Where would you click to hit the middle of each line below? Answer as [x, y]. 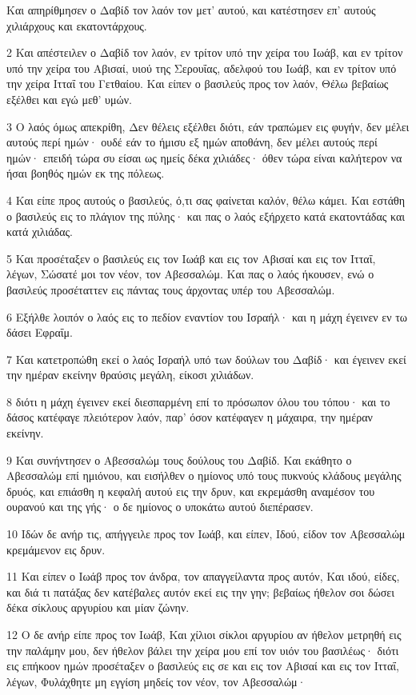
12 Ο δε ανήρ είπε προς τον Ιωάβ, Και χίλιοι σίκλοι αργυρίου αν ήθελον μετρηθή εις [204, 634]
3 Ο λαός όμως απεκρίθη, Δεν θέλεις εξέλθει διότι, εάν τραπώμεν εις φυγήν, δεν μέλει [208, 126]
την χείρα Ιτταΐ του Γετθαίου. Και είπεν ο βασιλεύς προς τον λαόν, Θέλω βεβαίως [198, 84]
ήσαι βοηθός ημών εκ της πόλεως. [86, 173]
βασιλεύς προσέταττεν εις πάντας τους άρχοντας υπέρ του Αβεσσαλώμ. [171, 289]
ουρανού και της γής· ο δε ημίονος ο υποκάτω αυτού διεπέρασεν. [160, 507]
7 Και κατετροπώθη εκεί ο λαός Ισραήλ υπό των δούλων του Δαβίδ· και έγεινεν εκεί [206, 359]
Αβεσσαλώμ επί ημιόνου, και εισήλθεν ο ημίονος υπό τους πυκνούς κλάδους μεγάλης [204, 475]
